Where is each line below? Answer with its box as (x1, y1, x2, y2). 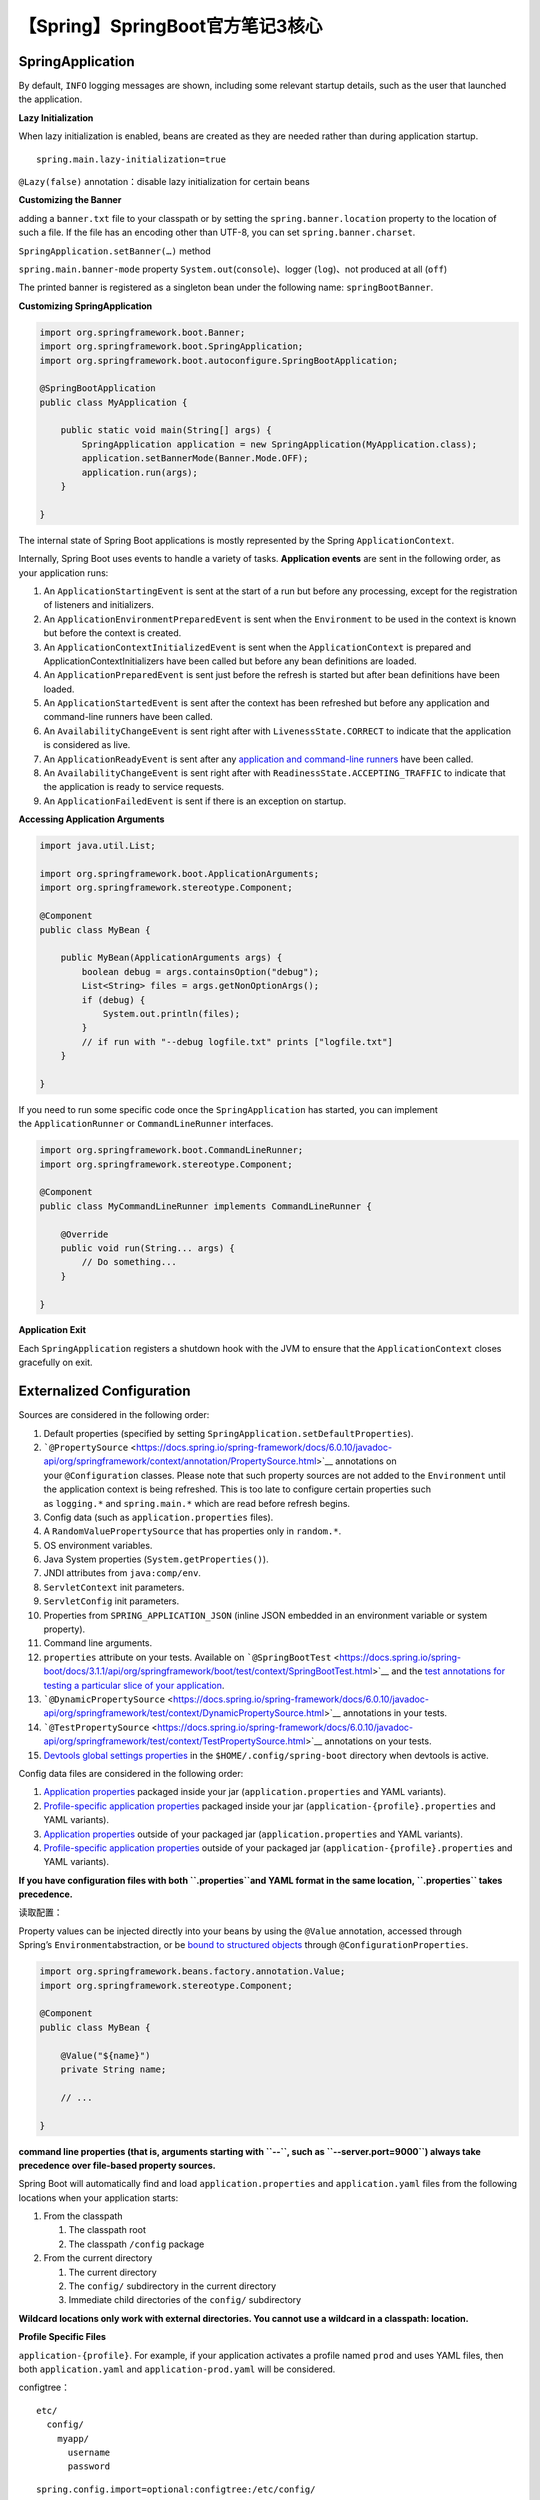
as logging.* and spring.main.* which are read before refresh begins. (43, 1497, 350, 1509)
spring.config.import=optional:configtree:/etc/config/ (36, 2483, 316, 2495)
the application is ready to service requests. (43, 781, 225, 793)
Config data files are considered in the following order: (18, 1767, 244, 1779)
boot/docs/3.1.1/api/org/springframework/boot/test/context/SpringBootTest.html (43, 1665, 373, 1677)
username (67, 2446, 111, 2458)
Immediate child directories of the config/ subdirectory (68, 2294, 302, 2306)
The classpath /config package (68, 2238, 205, 2250)
